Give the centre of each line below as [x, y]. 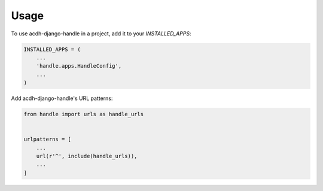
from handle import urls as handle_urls [83, 114]
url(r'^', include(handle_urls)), [87, 156]
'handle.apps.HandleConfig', [79, 66]
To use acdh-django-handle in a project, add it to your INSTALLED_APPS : [101, 34]
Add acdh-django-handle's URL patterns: [62, 98]
